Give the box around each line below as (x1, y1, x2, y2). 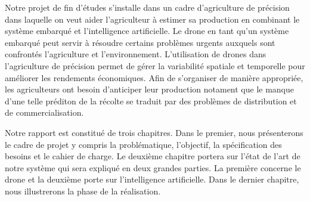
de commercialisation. (5, 106, 84, 119)
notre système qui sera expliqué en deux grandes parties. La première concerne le (5, 161, 301, 174)
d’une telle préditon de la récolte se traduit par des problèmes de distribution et (5, 94, 297, 107)
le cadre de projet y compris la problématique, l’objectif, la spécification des (5, 138, 282, 150)
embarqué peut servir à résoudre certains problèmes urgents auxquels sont (5, 36, 275, 48)
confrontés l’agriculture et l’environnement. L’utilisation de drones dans (5, 48, 266, 60)
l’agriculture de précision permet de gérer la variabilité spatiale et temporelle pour (5, 59, 305, 72)
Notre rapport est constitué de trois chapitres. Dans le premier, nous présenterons (5, 126, 303, 138)
